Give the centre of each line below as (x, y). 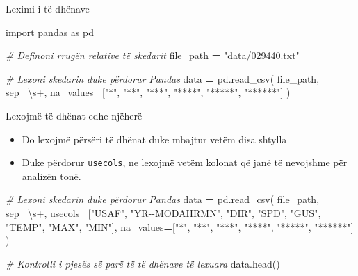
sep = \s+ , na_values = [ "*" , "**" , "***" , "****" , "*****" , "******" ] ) (148, 92)
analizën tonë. (51, 176)
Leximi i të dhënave (48, 8)
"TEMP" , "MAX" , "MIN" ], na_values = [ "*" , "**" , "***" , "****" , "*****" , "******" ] (180, 226)
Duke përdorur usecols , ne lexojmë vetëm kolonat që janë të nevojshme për (185, 162)
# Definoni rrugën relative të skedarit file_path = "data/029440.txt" (153, 55)
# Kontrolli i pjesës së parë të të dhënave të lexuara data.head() (143, 263)
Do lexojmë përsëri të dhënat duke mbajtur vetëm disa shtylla (154, 139)
